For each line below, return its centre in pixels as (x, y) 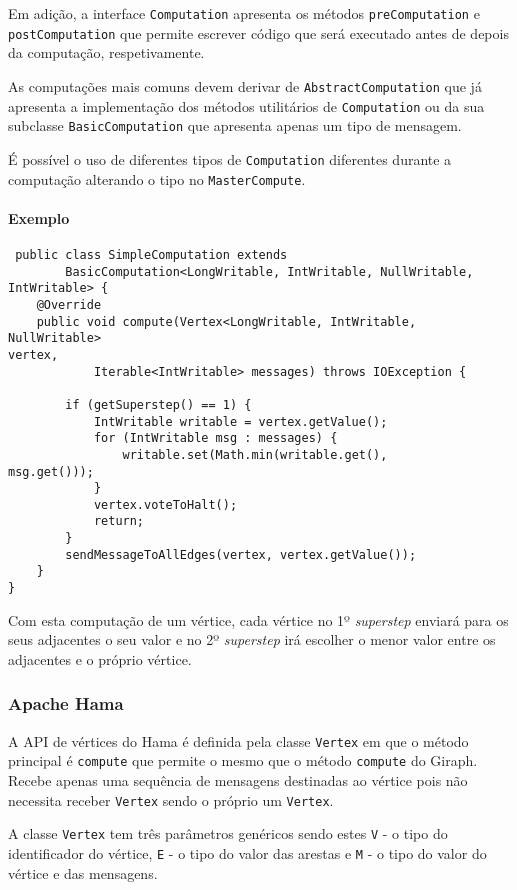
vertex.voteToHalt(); (165, 504)
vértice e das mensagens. (83, 872)
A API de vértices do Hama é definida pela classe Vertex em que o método (238, 740)
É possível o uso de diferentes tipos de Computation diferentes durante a (230, 158)
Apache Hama (66, 703)
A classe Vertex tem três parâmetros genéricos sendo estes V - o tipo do (228, 833)
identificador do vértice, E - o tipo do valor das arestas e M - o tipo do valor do (247, 852)
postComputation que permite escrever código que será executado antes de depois (258, 32)
